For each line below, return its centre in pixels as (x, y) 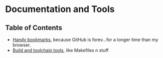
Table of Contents (34, 28)
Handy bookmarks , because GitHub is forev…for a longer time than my (85, 39)
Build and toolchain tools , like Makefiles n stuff (60, 50)
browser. (22, 45)
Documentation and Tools (60, 9)
